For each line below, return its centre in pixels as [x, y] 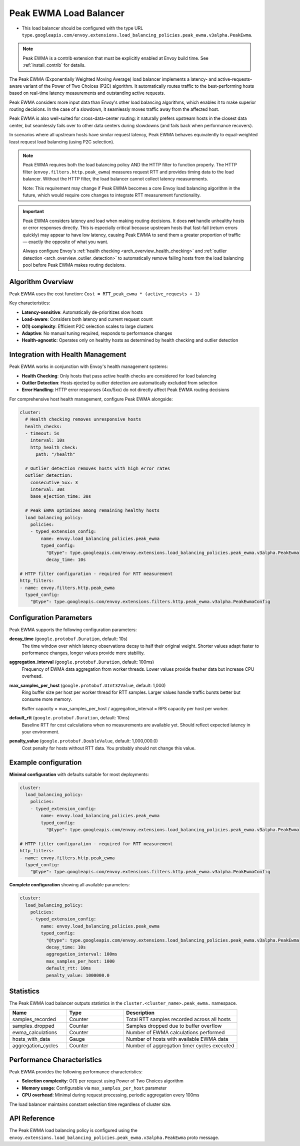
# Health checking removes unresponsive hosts [83, 419]
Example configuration [45, 762]
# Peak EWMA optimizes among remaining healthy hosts [92, 511]
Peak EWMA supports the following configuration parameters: [73, 630]
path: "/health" [55, 454]
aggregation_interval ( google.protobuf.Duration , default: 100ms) [82, 662]
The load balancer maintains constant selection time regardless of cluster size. [90, 1104]
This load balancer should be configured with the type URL [82, 28]
